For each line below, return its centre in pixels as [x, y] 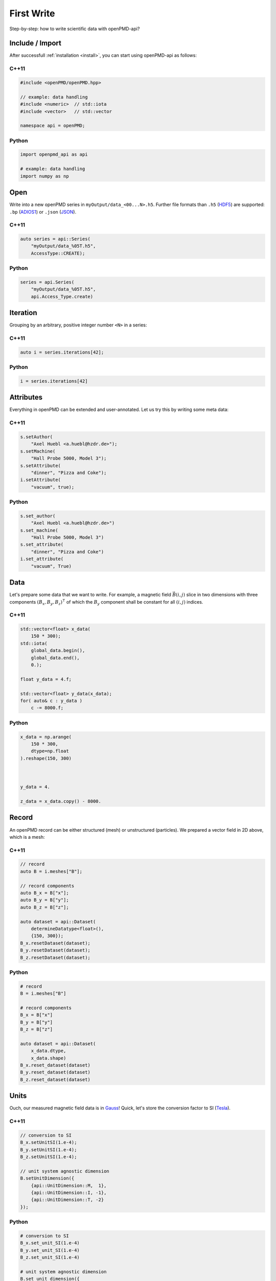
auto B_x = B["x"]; [44, 893]
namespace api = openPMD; [53, 126]
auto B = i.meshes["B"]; [51, 871]
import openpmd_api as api [54, 154]
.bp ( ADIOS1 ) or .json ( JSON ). [43, 212]
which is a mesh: [27, 837]
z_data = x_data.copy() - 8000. [61, 801]
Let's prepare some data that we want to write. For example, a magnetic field [90, 595]
